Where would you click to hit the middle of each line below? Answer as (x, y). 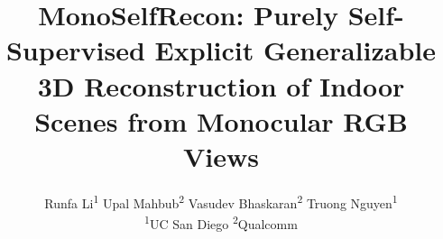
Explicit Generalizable (295, 50)
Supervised (75, 50)
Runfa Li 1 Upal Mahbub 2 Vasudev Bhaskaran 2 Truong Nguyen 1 (221, 201)
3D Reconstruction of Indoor (221, 85)
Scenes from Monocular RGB (221, 120)
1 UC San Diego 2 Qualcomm (221, 222)
